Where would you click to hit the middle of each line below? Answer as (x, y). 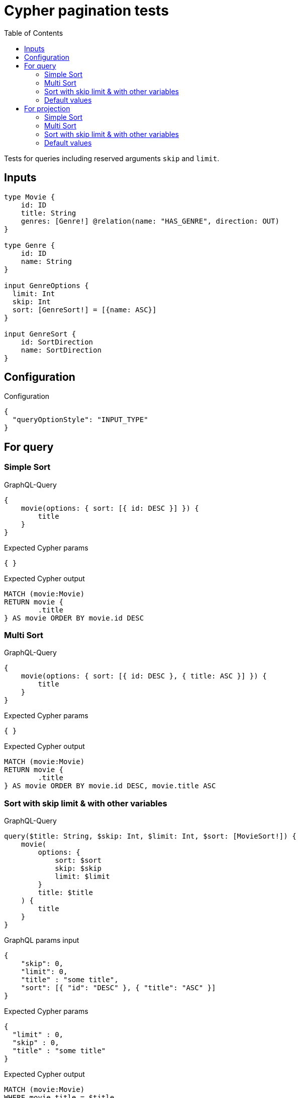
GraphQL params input (42, 940)
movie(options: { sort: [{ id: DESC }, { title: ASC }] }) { (144, 676)
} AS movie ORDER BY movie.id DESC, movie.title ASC (110, 786)
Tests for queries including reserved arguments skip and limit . (112, 158)
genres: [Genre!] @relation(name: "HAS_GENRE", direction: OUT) (150, 221)
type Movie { (30, 197)
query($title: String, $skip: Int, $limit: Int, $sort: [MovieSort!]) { (150, 836)
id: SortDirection (57, 342)
